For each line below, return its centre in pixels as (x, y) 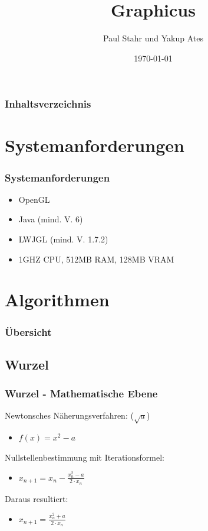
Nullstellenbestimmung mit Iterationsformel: (85, 457)
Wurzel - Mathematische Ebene (81, 394)
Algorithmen (57, 300)
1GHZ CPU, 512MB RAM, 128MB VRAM (96, 259)
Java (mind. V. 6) (51, 219)
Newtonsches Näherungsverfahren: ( (69, 415)
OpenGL (34, 199)
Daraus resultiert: (37, 498)
